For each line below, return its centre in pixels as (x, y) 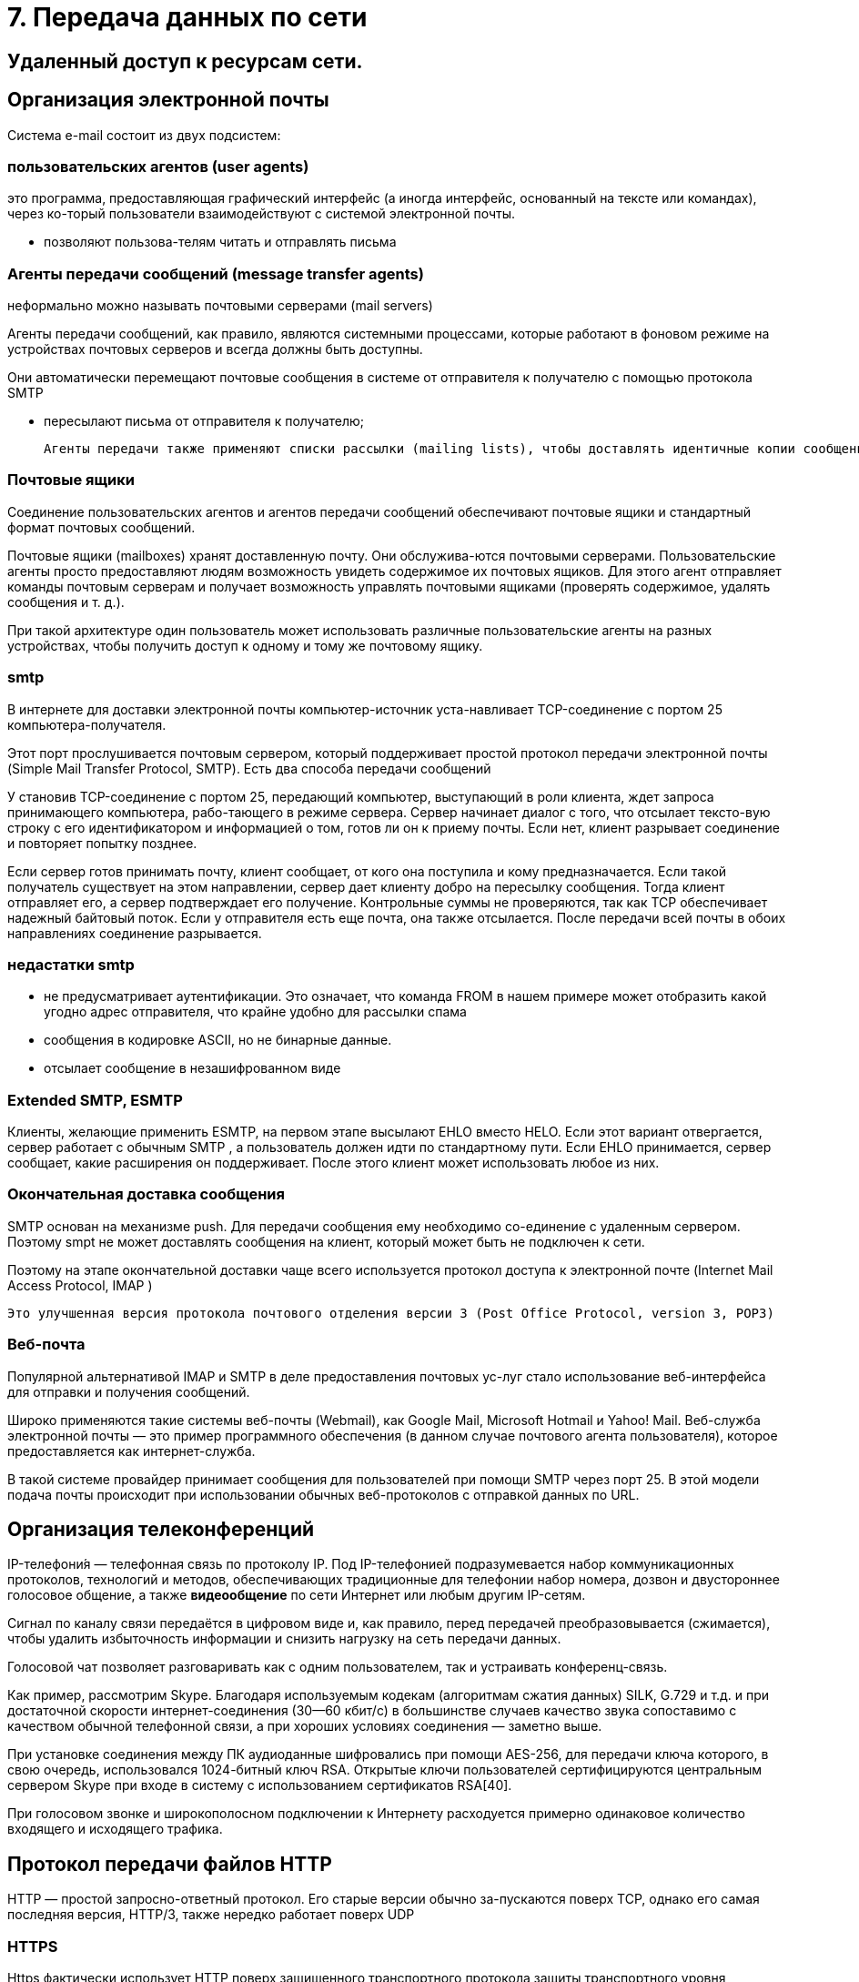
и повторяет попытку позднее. (102, 843)
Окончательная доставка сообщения (147, 1194)
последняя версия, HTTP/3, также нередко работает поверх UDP (211, 1915)
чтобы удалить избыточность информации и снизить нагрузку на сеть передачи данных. (284, 1639)
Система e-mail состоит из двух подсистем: (144, 135)
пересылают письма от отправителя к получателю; (204, 421)
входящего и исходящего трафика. (115, 1829)
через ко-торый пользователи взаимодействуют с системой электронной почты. (261, 214)
